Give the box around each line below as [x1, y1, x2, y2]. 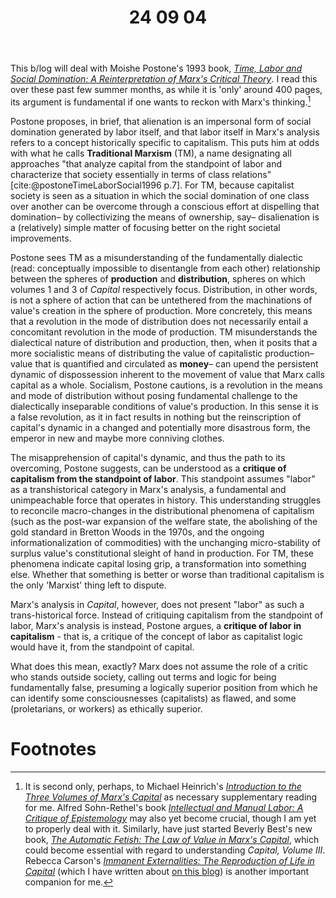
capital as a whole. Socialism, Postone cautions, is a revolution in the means [10, 379, 323, 391]
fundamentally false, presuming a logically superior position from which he [10, 681, 318, 693]
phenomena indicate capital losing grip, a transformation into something [10, 557, 307, 570]
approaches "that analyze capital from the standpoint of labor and [10, 157, 283, 170]
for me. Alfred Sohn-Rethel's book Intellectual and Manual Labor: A [24, 801, 304, 813]
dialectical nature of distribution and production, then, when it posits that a [10, 336, 318, 348]
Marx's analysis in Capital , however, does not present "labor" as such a [10, 598, 305, 610]
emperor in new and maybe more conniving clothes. [10, 432, 225, 444]
